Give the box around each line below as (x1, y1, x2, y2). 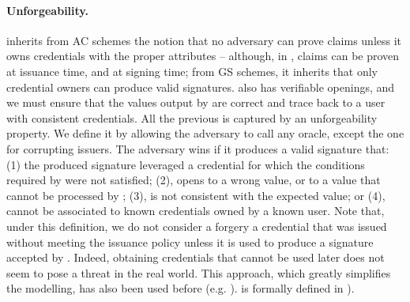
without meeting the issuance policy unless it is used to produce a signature (6, 233, 374, 250)
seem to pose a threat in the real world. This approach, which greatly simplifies (6, 264, 391, 281)
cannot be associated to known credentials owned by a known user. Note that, (6, 202, 385, 219)
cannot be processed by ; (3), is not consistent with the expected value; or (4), (6, 187, 386, 203)
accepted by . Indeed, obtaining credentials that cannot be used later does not (6, 249, 385, 266)
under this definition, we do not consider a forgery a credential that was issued (6, 217, 387, 234)
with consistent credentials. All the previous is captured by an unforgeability (6, 109, 378, 126)
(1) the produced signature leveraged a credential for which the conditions (6, 156, 365, 172)
